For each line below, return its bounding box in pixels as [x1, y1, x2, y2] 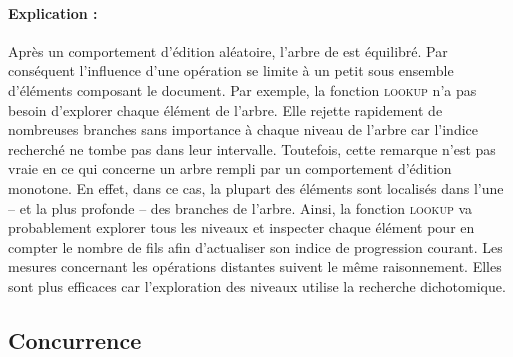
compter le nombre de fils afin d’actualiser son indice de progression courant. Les [8, 236, 503, 257]
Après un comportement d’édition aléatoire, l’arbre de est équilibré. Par [8, 40, 448, 61]
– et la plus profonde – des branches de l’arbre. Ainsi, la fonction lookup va [8, 197, 472, 218]
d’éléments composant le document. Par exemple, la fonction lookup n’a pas [8, 79, 477, 100]
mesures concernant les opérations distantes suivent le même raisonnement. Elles [8, 256, 502, 277]
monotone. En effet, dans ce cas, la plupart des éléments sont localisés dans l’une [8, 177, 504, 198]
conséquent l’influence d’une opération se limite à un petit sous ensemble [8, 60, 454, 81]
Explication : [8, 2, 98, 23]
